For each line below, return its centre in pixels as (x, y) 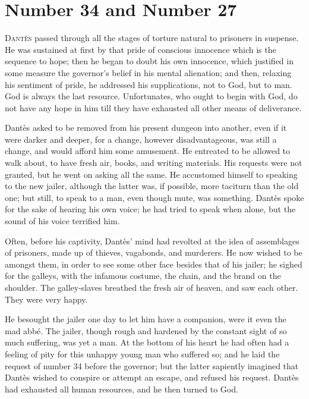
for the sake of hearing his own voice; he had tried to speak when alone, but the (150, 209)
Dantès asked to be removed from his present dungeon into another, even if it (146, 128)
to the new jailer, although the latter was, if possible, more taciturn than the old (152, 186)
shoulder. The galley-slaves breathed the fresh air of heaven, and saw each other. (152, 287)
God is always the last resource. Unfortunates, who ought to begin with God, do (151, 96)
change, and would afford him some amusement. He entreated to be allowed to (148, 151)
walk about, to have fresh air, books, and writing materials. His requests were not (154, 163)
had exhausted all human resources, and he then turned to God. (122, 389)
